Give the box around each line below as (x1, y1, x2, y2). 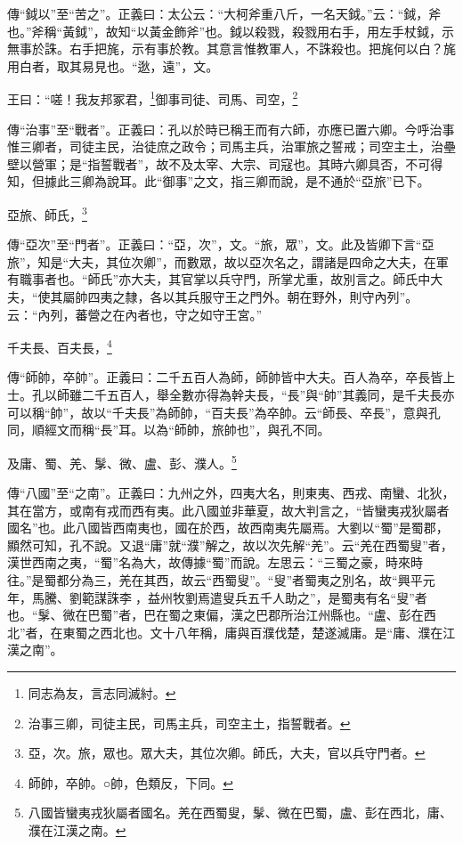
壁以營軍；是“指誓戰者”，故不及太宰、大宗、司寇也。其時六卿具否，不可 (7, 154, 431, 173)
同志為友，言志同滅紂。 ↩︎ (28, 684, 176, 703)
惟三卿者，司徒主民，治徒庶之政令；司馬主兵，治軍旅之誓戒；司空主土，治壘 (7, 137, 456, 156)
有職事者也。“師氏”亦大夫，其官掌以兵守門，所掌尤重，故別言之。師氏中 (7, 270, 431, 288)
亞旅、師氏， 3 (7, 203, 87, 223)
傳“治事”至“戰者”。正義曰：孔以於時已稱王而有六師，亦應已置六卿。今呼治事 (7, 119, 455, 138)
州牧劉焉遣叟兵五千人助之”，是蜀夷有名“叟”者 (159, 588, 427, 606)
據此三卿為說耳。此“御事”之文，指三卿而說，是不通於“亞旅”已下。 (44, 172, 430, 191)
